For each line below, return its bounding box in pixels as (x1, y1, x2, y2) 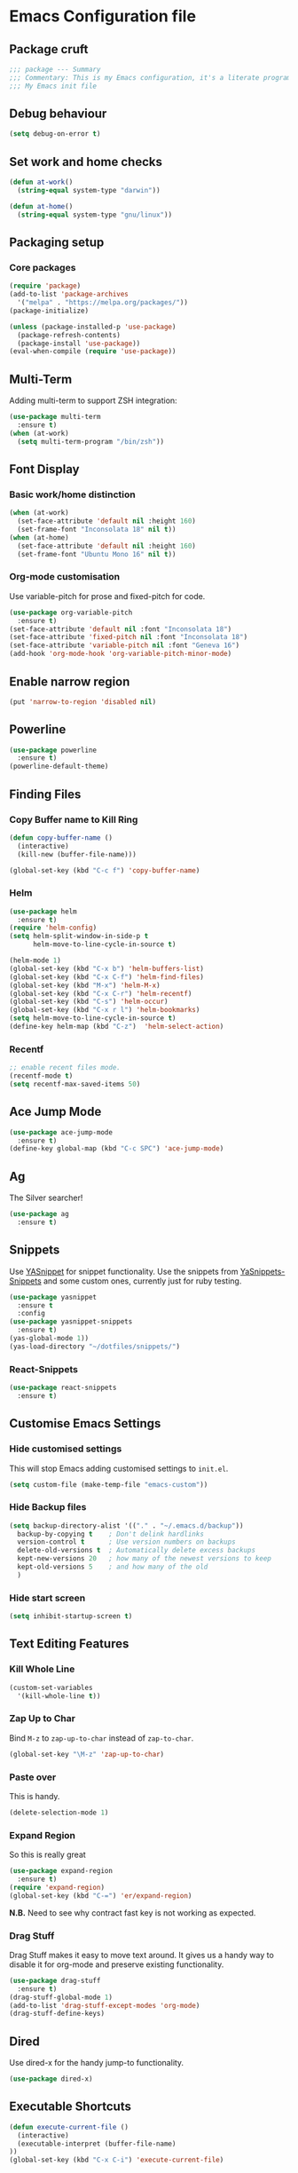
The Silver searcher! (9, 1192, 83, 1204)
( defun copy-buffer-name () (9, 833, 114, 842)
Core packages (9, 261, 76, 273)
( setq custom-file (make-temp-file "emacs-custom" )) (9, 1480, 208, 1489)
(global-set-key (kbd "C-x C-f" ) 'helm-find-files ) (9, 972, 204, 982)
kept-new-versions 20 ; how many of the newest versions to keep (17, 1554, 272, 1563)
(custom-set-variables (9, 1683, 93, 1692)
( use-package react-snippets (9, 1383, 117, 1393)
